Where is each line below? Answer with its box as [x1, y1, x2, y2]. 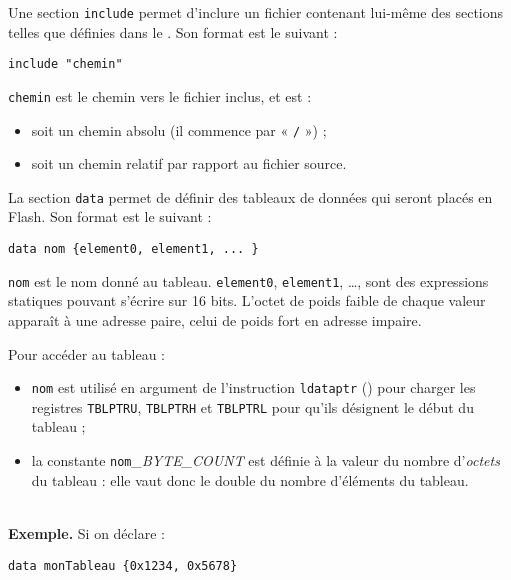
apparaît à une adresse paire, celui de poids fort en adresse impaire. [8, 309, 422, 330]
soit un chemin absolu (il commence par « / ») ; [31, 119, 327, 140]
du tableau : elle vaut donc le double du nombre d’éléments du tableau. [31, 469, 469, 490]
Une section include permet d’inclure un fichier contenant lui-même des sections [8, 2, 504, 22]
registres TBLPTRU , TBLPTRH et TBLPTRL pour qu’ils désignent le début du [31, 396, 474, 417]
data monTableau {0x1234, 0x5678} [8, 558, 238, 573]
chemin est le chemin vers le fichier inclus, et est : [8, 85, 312, 106]
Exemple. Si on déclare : [8, 522, 165, 543]
